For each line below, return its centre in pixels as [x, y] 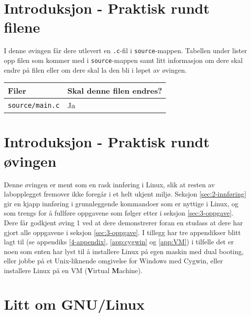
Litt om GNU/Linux [74, 304]
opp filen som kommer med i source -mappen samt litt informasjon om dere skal [123, 60]
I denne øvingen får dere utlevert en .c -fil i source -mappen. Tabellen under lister [125, 50]
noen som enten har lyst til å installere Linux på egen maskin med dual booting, [124, 251]
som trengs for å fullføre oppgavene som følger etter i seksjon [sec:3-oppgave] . [119, 213]
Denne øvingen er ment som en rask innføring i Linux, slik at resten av [109, 184]
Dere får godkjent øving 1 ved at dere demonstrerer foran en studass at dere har [124, 222]
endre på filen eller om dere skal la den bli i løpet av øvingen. [95, 69]
